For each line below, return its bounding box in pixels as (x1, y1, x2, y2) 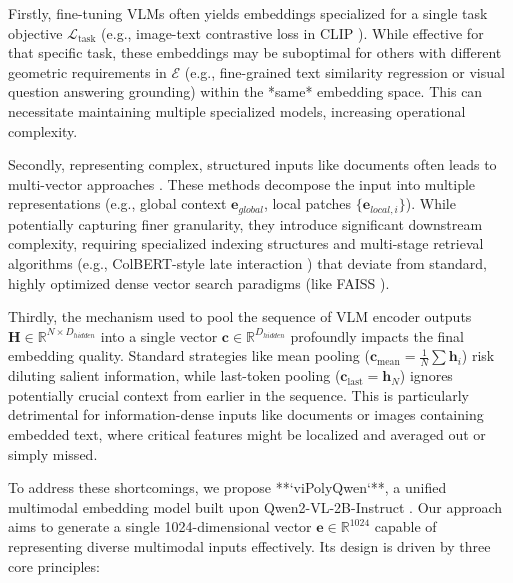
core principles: (8, 555, 100, 576)
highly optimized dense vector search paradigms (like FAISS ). (8, 272, 390, 293)
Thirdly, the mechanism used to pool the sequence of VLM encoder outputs (8, 306, 472, 327)
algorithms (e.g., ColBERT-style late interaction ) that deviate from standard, (8, 252, 487, 273)
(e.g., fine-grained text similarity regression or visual (184, 61, 505, 82)
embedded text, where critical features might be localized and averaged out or (8, 423, 486, 444)
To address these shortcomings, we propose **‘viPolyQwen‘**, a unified (8, 477, 447, 498)
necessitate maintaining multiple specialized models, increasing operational (8, 100, 466, 121)
